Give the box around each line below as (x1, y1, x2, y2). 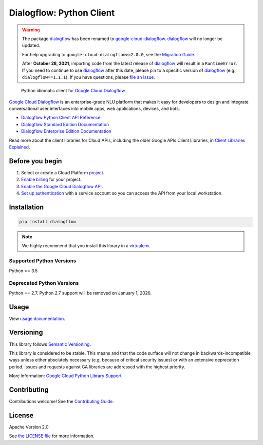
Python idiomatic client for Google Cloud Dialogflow (21, 88, 125, 94)
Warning (22, 27, 40, 33)
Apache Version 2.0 (9, 424, 49, 430)
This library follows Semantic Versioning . (9, 341, 91, 347)
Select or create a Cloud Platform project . (21, 170, 105, 175)
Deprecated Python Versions (9, 280, 79, 287)
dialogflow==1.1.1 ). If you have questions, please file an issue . (22, 74, 155, 80)
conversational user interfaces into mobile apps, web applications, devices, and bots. (9, 106, 180, 112)
